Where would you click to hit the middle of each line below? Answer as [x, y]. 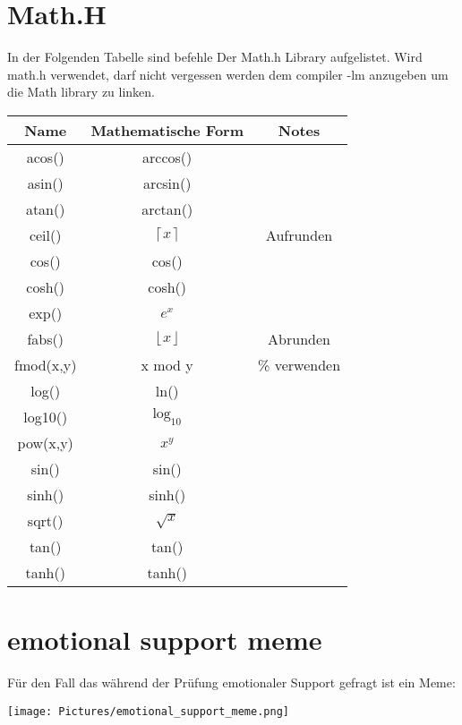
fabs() [45, 338]
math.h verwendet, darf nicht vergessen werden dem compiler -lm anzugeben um [228, 74]
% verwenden [299, 364]
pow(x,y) [45, 442]
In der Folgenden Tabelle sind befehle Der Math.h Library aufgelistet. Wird [215, 57]
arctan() [167, 209]
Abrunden [299, 338]
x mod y [167, 364]
